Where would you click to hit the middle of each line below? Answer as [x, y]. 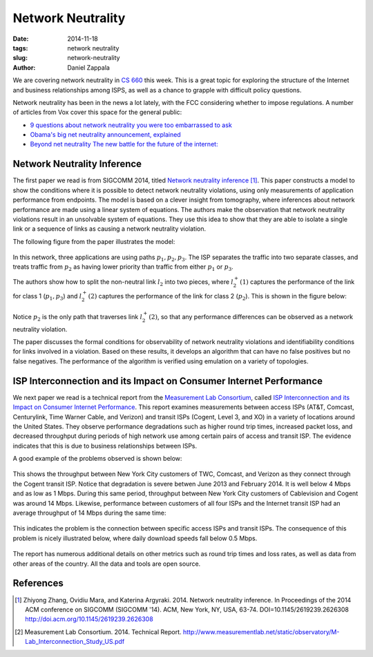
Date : [21, 39]
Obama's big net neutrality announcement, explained [105, 135]
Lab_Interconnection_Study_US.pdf [75, 642]
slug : [20, 58]
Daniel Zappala [89, 67]
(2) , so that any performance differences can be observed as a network [251, 316]
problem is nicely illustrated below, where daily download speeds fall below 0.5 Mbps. [135, 538]
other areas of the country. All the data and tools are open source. [107, 564]
